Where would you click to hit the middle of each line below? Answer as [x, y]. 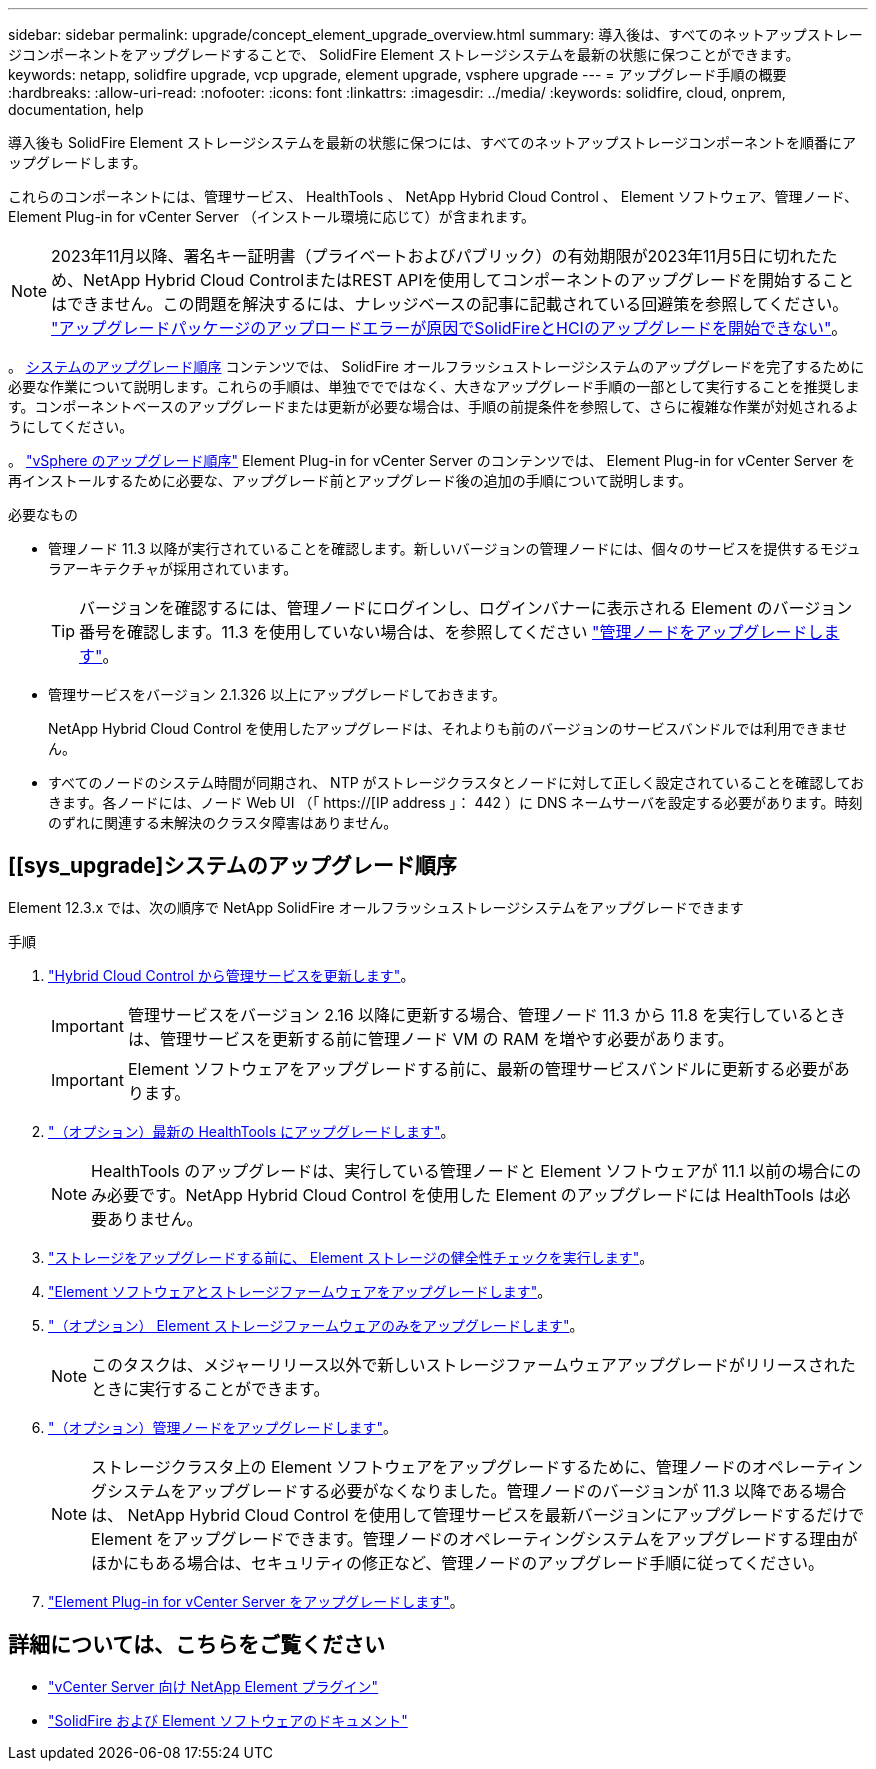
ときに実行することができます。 [210, 1388]
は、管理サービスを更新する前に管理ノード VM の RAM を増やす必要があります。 [430, 1038]
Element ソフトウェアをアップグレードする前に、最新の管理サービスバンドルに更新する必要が [480, 1068]
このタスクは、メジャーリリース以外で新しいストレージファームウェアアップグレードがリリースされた [473, 1364]
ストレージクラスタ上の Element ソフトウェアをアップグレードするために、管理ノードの [421, 1466]
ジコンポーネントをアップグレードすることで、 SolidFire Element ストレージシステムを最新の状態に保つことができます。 [404, 54]
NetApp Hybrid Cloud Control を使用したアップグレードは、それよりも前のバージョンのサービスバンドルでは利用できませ [448, 728]
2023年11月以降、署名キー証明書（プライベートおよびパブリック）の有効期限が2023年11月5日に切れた [436, 256]
